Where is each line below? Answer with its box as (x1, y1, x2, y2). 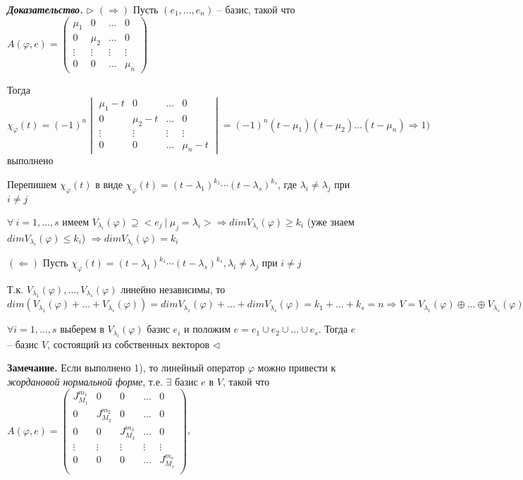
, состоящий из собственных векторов (47, 336, 209, 351)
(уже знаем (307, 214, 355, 228)
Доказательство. (7, 2, 84, 16)
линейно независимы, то (121, 281, 226, 296)
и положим (183, 321, 231, 336)
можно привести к (257, 360, 336, 375)
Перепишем (7, 177, 57, 192)
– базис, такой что (216, 2, 295, 16)
